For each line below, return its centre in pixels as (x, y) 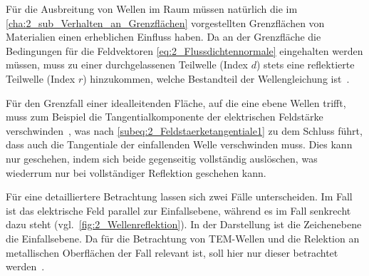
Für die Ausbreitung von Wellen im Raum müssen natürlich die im (152, 9)
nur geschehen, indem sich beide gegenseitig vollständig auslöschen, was (162, 158)
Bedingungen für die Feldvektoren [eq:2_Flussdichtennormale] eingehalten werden (184, 50)
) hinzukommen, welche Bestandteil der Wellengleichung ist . (216, 78)
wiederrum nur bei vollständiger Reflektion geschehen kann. (136, 172)
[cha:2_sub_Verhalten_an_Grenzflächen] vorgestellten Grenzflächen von (165, 22)
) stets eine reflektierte (305, 65)
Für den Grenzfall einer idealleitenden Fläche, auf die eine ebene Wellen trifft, (176, 102)
